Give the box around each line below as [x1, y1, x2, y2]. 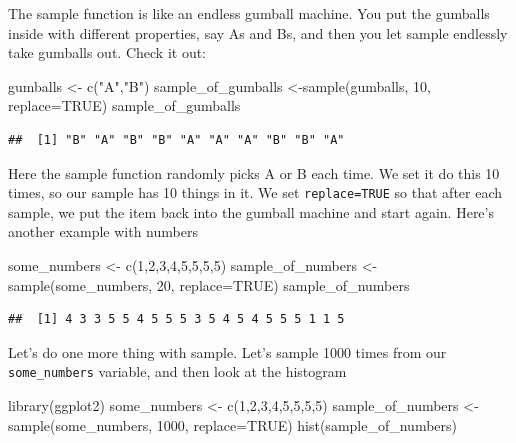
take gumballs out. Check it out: [8, 42, 207, 63]
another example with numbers [8, 221, 198, 242]
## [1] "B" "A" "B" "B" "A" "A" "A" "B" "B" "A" [8, 132, 345, 147]
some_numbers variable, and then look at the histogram [8, 361, 347, 382]
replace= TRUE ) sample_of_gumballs [8, 95, 241, 116]
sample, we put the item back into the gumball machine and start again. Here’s [8, 201, 494, 222]
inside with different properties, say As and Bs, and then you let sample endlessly [8, 22, 508, 43]
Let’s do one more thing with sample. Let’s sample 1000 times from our [8, 341, 447, 362]
